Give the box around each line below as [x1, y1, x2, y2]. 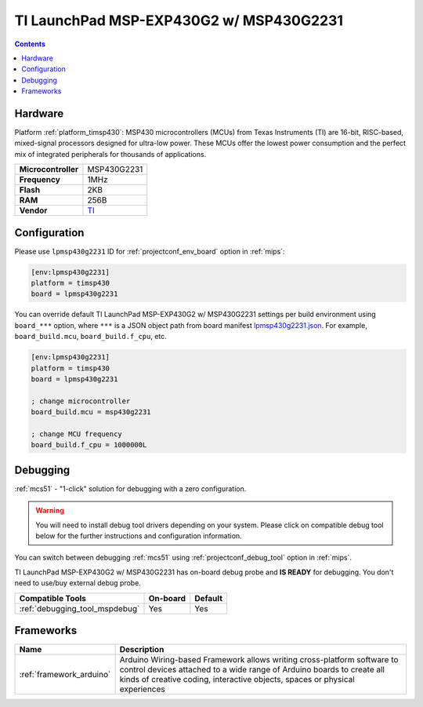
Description [119, 644, 164, 655]
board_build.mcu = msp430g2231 [31, 408, 152, 417]
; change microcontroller [31, 396, 131, 406]
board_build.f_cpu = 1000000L [31, 440, 147, 450]
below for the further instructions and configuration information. [35, 531, 242, 541]
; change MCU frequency [31, 429, 123, 439]
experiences [119, 683, 165, 694]
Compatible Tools [19, 592, 86, 603]
